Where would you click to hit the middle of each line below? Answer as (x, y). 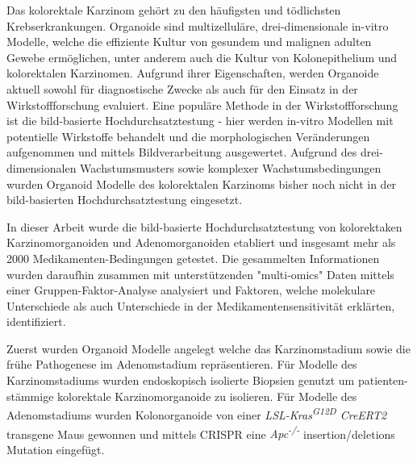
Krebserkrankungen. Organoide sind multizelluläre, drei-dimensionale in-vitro (198, 25)
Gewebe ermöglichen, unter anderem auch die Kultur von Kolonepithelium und (202, 57)
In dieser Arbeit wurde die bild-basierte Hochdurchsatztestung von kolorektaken (204, 226)
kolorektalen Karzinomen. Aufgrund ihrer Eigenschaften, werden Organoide (193, 73)
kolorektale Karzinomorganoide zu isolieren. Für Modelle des (207, 396)
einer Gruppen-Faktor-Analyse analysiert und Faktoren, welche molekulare (191, 290)
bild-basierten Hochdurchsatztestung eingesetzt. (125, 200)
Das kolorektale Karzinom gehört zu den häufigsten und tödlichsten (174, 10)
